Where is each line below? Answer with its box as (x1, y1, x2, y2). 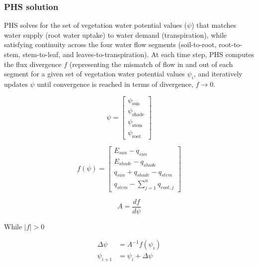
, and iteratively (193, 68, 243, 79)
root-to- (218, 39, 243, 50)
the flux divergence (4, 59, 62, 69)
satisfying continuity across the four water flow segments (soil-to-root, (4, 39, 217, 50)
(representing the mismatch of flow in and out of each (69, 59, 233, 69)
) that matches (191, 20, 237, 30)
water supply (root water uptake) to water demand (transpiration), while (4, 29, 227, 40)
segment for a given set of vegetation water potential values (4, 68, 185, 79)
